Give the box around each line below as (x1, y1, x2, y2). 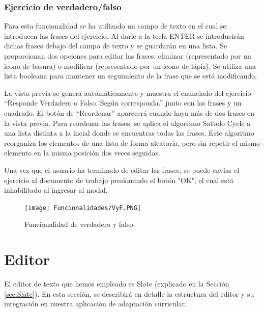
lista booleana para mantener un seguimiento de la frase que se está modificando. (4, 70, 257, 81)
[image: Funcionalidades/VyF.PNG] (24, 204, 141, 212)
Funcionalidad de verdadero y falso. (24, 219, 135, 229)
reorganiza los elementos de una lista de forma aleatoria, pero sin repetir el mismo (4, 137, 260, 148)
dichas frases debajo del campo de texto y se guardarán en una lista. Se (4, 40, 227, 51)
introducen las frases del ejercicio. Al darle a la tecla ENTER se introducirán (4, 30, 244, 41)
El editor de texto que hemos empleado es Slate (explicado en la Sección (4, 278, 229, 289)
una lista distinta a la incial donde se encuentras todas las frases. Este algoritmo (4, 127, 254, 138)
